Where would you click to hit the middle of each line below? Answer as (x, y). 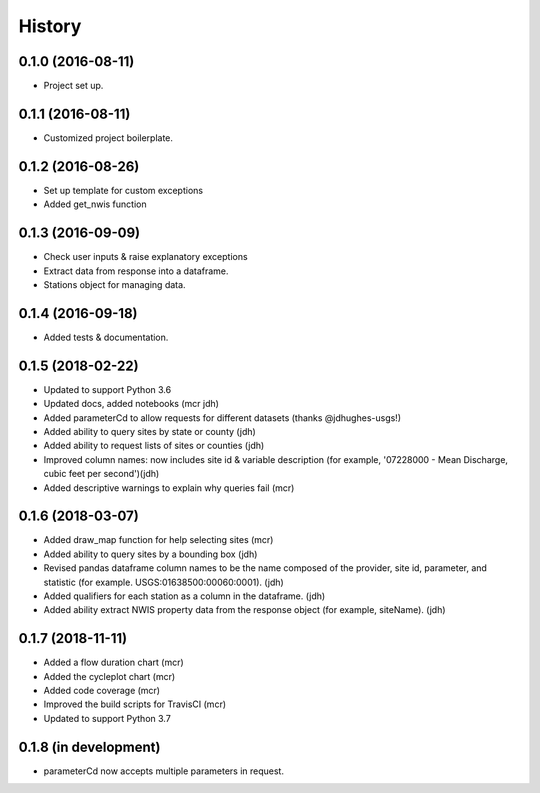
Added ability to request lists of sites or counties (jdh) (154, 446)
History (50, 26)
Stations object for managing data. (114, 284)
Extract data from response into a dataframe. (136, 271)
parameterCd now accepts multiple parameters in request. (164, 771)
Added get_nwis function (95, 204)
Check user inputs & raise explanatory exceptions (146, 257)
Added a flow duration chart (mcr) (113, 662)
